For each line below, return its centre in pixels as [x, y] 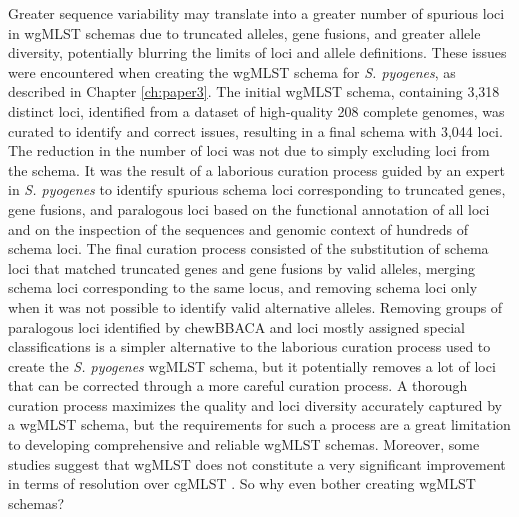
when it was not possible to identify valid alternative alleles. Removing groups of [255, 306]
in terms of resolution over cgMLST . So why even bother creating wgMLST [242, 483]
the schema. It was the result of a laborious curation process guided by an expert [256, 169]
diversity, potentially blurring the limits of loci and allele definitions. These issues [257, 52]
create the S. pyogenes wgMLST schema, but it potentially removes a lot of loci [252, 365]
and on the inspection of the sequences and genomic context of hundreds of [238, 228]
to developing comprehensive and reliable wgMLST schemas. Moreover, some [244, 444]
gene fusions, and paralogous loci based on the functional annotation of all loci [249, 208]
